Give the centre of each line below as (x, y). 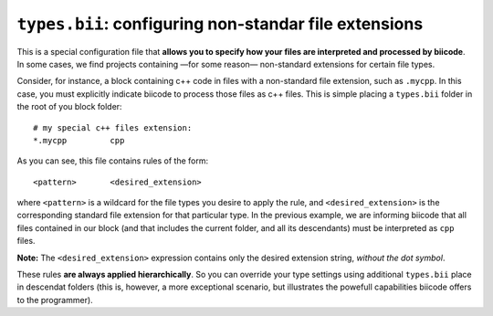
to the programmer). (55, 300)
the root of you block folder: (69, 107)
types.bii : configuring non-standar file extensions (220, 24)
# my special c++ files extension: (113, 127)
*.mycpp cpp (79, 140)
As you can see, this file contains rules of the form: (113, 161)
